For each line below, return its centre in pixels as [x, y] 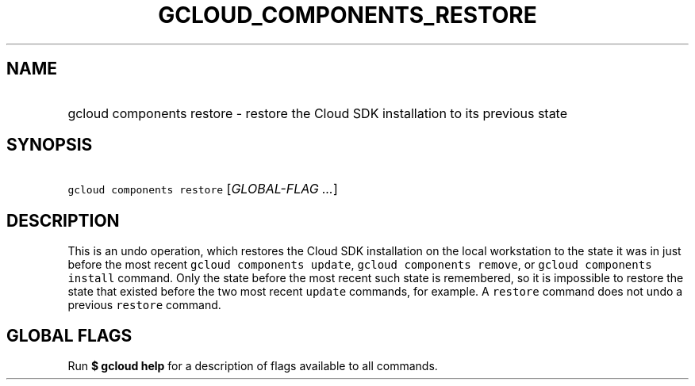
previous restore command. [144, 305]
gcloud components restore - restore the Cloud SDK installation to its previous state [318, 113]
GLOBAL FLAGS [69, 335]
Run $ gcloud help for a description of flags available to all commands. [253, 366]
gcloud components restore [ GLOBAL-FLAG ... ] [203, 189]
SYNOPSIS [50, 145]
